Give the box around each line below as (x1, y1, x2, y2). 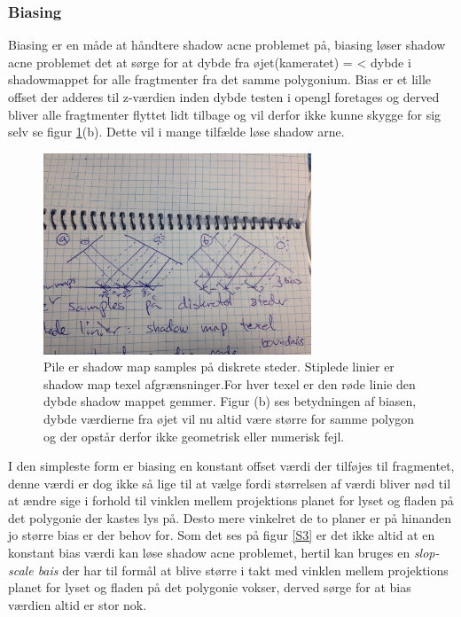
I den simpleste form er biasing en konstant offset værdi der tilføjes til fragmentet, (8, 457, 455, 475)
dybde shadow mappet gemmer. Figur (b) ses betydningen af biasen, (43, 392, 417, 410)
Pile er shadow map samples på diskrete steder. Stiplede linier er (43, 357, 395, 376)
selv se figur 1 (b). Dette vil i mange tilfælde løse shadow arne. (8, 122, 345, 141)
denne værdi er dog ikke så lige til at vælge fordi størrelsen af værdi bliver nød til (8, 473, 451, 492)
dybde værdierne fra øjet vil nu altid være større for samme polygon (43, 409, 415, 427)
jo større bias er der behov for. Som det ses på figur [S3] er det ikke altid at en (8, 526, 435, 544)
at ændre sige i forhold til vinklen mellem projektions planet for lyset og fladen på (8, 491, 454, 510)
